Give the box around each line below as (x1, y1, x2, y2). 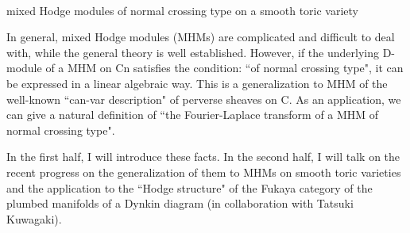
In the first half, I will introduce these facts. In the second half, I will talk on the (6, 148, 400, 165)
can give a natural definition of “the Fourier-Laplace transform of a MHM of (6, 106, 379, 123)
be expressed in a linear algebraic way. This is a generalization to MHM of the (6, 74, 388, 91)
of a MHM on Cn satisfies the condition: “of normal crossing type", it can (45, 59, 404, 76)
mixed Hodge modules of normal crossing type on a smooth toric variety (6, 2, 359, 18)
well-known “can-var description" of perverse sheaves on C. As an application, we (6, 90, 401, 107)
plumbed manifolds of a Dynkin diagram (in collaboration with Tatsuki (6, 195, 354, 212)
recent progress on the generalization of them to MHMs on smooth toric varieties (6, 163, 401, 180)
